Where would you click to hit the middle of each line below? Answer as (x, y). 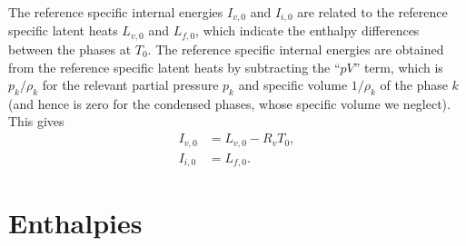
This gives (36, 121)
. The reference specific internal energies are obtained (296, 49)
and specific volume (293, 85)
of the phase (414, 85)
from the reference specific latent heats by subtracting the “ (174, 67)
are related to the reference (372, 12)
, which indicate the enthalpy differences (307, 30)
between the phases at (70, 49)
